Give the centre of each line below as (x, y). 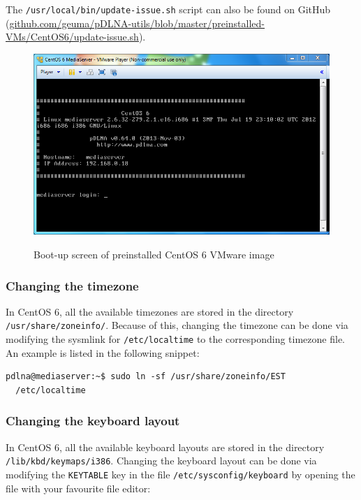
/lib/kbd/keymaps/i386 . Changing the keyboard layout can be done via (161, 461)
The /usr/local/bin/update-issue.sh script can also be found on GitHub (168, 9)
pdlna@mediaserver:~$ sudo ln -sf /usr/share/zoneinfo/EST (146, 377)
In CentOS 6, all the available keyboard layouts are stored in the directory (165, 447)
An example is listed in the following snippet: (103, 352)
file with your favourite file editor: (78, 488)
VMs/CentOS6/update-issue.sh (72, 37)
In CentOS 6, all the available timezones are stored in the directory (150, 311)
